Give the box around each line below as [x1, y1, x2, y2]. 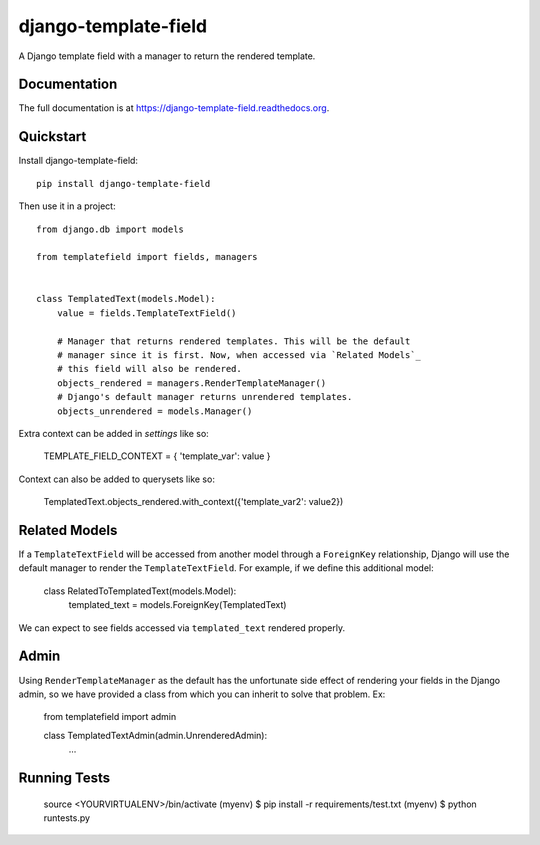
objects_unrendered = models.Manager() [56, 405, 253, 417]
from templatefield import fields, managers [36, 251, 259, 263]
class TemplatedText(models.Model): [36, 293, 216, 305]
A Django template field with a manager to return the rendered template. [18, 50, 316, 62]
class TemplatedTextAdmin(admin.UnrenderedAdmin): [43, 729, 268, 741]
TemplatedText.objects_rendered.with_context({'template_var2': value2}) [43, 496, 344, 508]
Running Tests [18, 769, 110, 786]
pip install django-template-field [36, 178, 211, 189]
